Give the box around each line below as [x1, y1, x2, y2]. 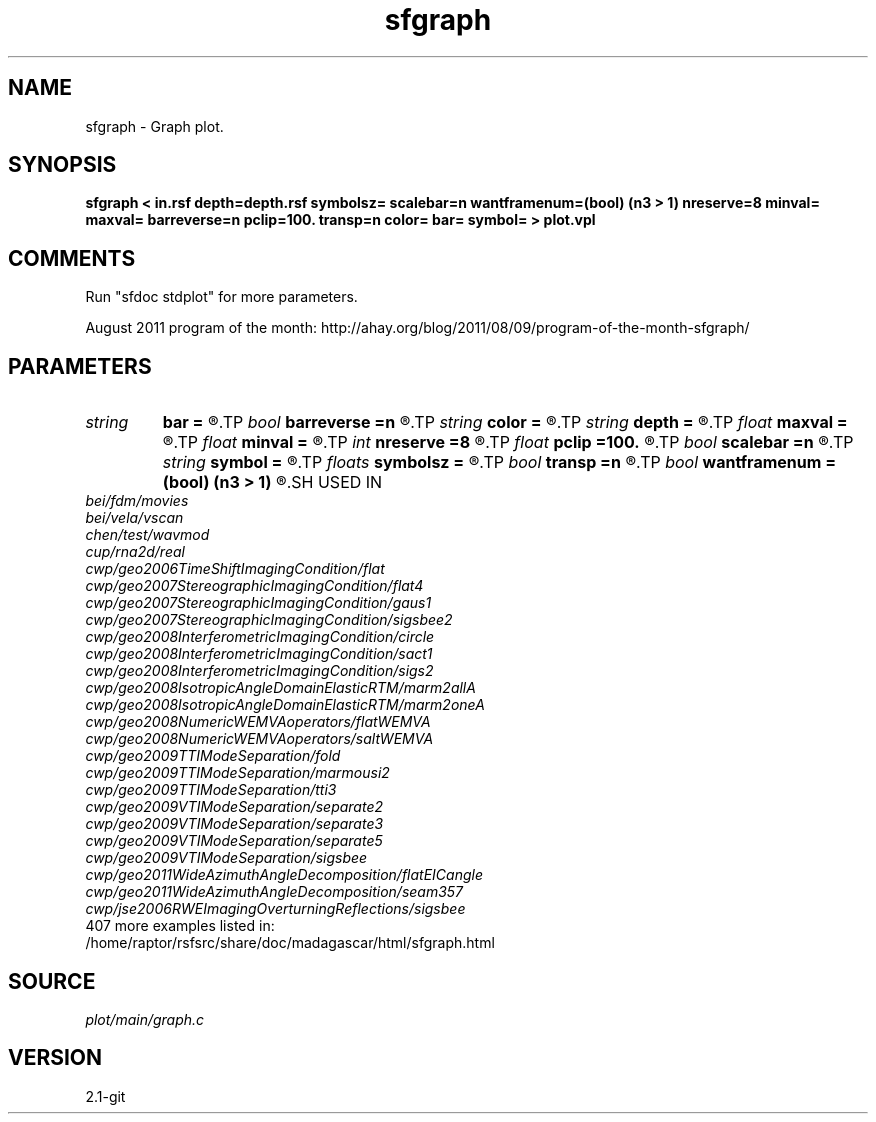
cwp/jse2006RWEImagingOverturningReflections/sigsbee [85, 900, 466, 918]
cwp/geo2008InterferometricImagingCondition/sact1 [85, 645, 433, 663]
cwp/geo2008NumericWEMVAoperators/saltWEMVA [85, 730, 434, 748]
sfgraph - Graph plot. [85, 117, 224, 135]
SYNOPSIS [8, 152, 117, 178]
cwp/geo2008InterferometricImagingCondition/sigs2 [85, 662, 434, 680]
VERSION [8, 1045, 103, 1071]
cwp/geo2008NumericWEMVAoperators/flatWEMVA [85, 713, 431, 731]
